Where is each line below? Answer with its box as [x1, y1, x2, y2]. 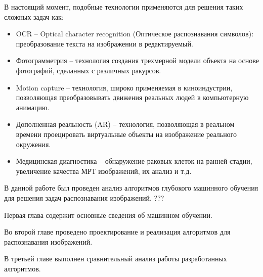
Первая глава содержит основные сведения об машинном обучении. [4, 209, 212, 220]
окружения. [16, 138, 51, 149]
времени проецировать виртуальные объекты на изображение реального [16, 128, 237, 139]
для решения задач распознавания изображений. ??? [4, 192, 164, 203]
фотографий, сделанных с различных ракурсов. [16, 65, 161, 75]
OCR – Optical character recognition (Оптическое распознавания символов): [16, 28, 254, 39]
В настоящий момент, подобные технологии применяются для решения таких [4, 2, 243, 12]
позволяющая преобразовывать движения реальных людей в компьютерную [16, 92, 249, 103]
